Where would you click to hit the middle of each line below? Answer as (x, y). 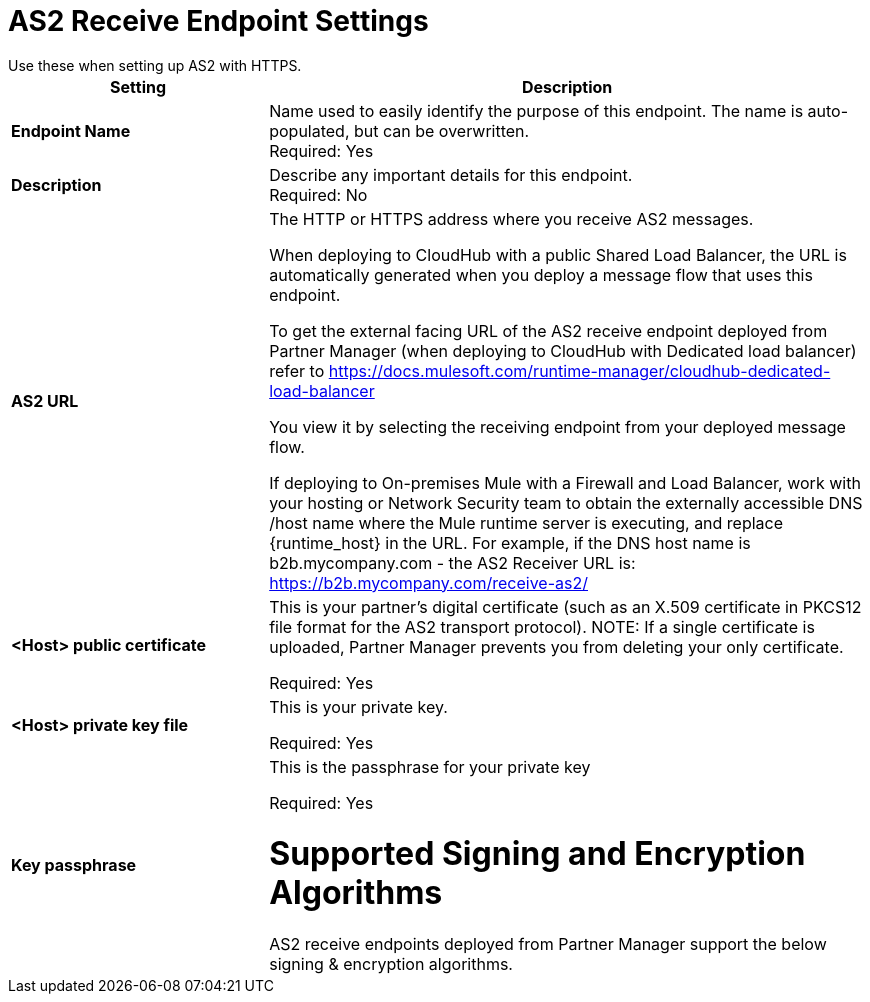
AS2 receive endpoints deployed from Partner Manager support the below (548, 943)
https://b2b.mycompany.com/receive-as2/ (428, 582)
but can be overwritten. (442, 130)
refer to (297, 370)
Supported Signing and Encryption (537, 854)
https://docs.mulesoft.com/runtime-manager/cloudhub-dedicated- (579, 370)
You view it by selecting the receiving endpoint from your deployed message (557, 426)
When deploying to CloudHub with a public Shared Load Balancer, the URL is (558, 254)
